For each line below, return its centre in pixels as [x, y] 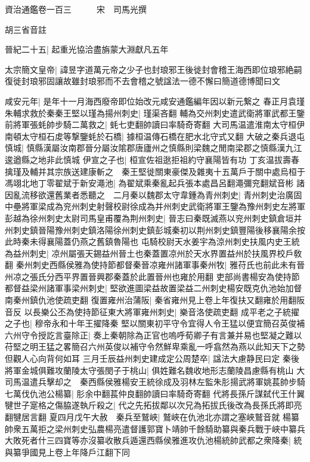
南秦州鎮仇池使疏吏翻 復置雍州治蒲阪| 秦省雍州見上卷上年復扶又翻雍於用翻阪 [155, 300]
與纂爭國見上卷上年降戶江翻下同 [67, 452]
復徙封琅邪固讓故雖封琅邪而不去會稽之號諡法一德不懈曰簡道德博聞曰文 [142, 81]
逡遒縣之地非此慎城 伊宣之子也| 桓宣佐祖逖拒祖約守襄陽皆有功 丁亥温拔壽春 [152, 159]
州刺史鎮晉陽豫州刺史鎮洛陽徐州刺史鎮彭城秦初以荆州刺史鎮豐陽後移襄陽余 [151, 230]
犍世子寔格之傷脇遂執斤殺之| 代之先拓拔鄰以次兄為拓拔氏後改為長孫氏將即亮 [154, 405]
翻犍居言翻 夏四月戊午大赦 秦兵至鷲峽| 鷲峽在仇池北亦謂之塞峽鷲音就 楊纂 [152, 417]
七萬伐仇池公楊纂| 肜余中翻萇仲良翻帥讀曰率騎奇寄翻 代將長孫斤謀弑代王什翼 [155, 393]
